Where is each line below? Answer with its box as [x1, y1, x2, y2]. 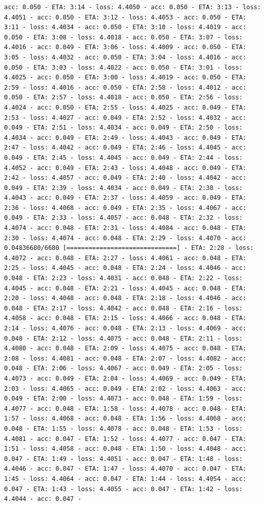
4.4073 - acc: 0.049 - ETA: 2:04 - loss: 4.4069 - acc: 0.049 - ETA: [4, 374, 247, 382]
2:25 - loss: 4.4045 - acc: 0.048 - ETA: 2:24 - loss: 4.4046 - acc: [4, 264, 247, 272]
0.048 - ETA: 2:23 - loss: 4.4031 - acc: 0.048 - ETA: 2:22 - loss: [4, 275, 243, 282]
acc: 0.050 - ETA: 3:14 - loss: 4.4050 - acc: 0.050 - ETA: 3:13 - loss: [4, 4, 261, 11]
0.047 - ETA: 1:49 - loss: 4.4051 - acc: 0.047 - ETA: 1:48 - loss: [4, 455, 243, 462]
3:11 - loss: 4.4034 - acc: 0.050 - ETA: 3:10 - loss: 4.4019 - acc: [4, 24, 247, 31]
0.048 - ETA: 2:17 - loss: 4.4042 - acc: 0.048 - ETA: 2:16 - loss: [4, 304, 243, 312]
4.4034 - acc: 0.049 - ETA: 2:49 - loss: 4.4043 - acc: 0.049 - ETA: [4, 134, 247, 141]
